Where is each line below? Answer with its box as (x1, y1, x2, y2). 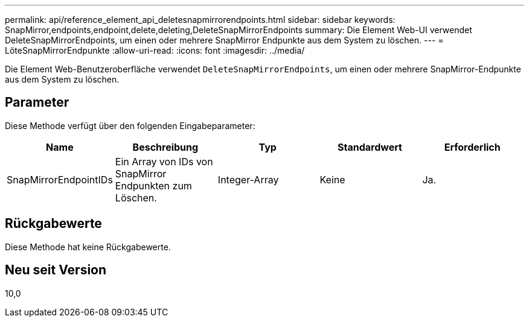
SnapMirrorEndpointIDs (7, 173, 113, 186)
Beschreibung (132, 140, 199, 153)
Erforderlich (444, 140, 501, 153)
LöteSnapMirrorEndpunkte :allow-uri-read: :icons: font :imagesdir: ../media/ (5, 45, 305, 55)
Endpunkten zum (115, 179, 192, 192)
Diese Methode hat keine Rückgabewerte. (5, 241, 171, 252)
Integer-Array (217, 173, 279, 186)
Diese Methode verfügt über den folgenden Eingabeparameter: (5, 120, 255, 131)
